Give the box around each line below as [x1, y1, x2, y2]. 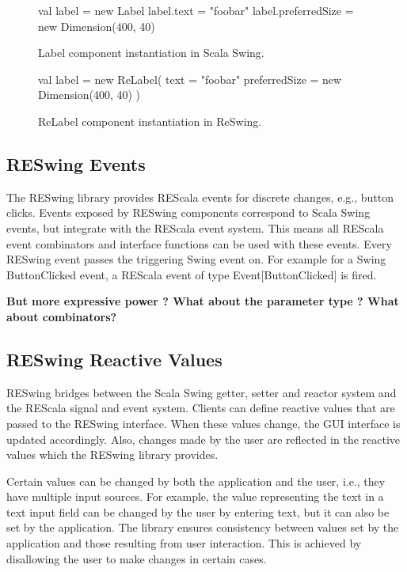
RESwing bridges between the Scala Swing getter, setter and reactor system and [6, 384, 397, 400]
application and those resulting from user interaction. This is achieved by [6, 535, 362, 551]
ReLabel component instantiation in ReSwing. [38, 112, 262, 129]
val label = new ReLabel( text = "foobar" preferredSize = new [38, 70, 342, 87]
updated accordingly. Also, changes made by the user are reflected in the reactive [6, 430, 401, 447]
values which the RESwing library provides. [6, 446, 219, 463]
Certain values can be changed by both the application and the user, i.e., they [6, 472, 386, 489]
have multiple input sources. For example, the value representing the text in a [6, 488, 384, 505]
